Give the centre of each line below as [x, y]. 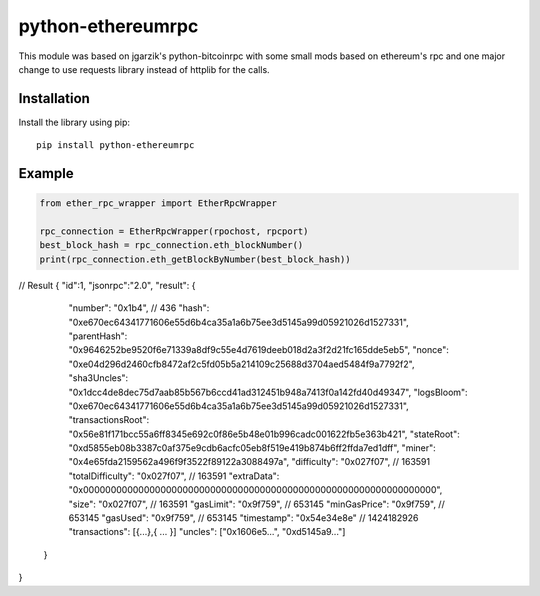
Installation [54, 98]
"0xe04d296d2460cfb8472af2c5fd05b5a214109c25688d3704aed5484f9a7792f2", [241, 364]
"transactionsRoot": [109, 420]
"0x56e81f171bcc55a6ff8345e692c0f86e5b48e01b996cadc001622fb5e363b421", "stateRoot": [264, 434]
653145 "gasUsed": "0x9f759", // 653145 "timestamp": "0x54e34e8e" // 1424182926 [243, 518]
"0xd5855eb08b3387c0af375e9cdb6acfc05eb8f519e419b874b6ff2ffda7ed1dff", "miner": [252, 448]
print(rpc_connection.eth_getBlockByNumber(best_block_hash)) [195, 259]
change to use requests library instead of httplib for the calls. [144, 69]
